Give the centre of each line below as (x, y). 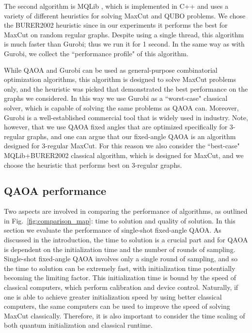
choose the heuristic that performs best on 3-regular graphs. (93, 165)
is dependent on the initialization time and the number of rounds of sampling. (120, 249)
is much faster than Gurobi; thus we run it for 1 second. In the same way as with (124, 44)
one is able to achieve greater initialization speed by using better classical (113, 296)
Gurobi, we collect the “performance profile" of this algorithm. (96, 53)
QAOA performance (55, 191)
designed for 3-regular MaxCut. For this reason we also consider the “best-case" (122, 146)
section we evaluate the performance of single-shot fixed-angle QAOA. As (113, 230)
